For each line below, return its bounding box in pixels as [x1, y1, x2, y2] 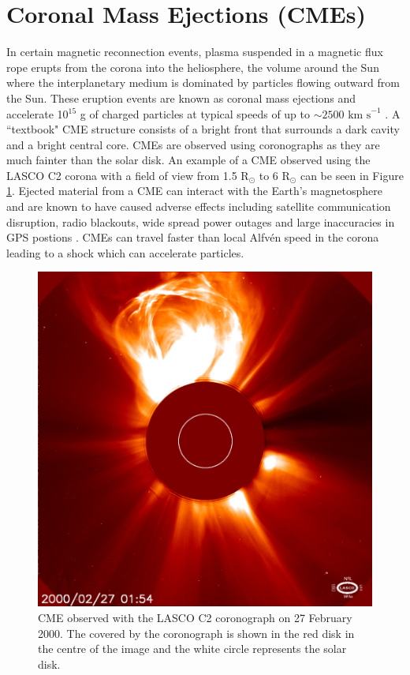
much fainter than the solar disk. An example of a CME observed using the [6, 152, 371, 168]
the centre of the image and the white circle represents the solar [38, 640, 347, 657]
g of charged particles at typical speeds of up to [80, 105, 311, 122]
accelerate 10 [6, 105, 69, 122]
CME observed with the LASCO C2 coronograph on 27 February [38, 609, 352, 626]
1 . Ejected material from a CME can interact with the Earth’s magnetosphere [6, 182, 382, 199]
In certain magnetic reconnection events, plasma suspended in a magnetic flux [6, 43, 383, 60]
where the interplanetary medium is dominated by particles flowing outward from [6, 74, 400, 91]
